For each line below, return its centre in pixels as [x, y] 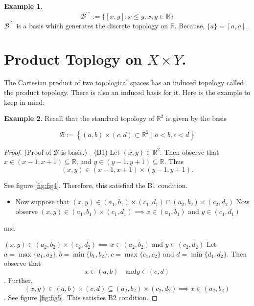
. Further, [18, 280]
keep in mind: [24, 102]
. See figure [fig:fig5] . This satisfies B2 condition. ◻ [81, 297]
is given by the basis [196, 118]
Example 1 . [23, 6]
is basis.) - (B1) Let [90, 152]
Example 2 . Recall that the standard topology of [79, 118]
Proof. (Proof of [28, 152]
